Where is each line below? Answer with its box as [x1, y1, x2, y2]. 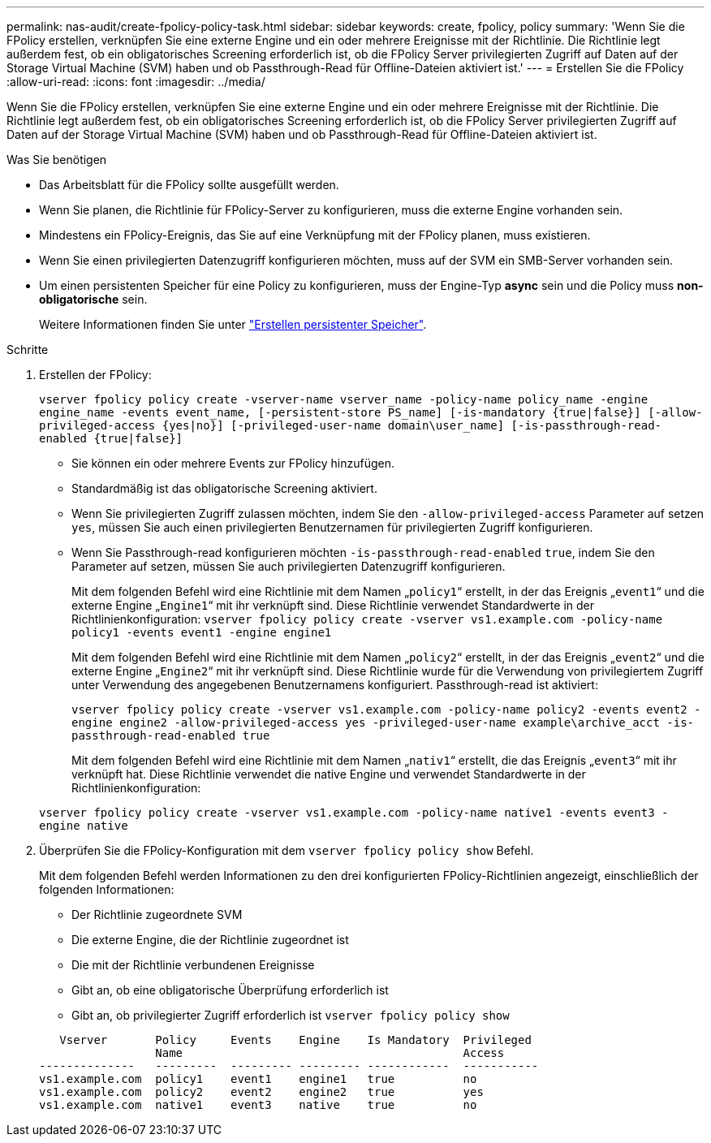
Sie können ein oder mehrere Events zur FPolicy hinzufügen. [71, 456, 395, 470]
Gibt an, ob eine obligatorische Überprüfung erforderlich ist [71, 983, 389, 997]
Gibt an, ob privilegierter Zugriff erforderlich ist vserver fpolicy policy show [71, 1008, 510, 1022]
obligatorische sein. [39, 292, 148, 306]
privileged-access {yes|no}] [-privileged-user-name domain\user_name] [39, 419, 505, 432]
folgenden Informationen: [39, 882, 175, 896]
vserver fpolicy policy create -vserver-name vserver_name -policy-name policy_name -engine [39, 393, 649, 406]
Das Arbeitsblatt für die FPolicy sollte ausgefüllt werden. [39, 178, 339, 192]
